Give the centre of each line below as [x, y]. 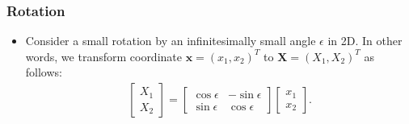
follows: [44, 72]
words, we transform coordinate [103, 56]
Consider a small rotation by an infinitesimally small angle [171, 41]
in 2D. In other [365, 41]
